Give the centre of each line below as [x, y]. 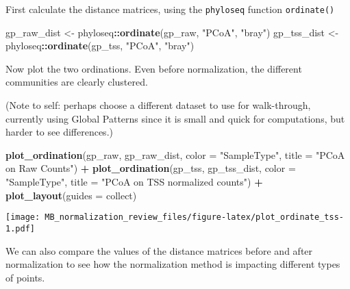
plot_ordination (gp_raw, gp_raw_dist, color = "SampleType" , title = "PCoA [175, 154]
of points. [25, 277]
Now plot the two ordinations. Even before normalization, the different [154, 68]
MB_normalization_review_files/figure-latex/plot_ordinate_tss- [194, 217]
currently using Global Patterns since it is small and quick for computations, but [175, 118]
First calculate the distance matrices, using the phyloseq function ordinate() [170, 9]
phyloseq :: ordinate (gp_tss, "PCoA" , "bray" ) [100, 46]
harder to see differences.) [59, 132]
